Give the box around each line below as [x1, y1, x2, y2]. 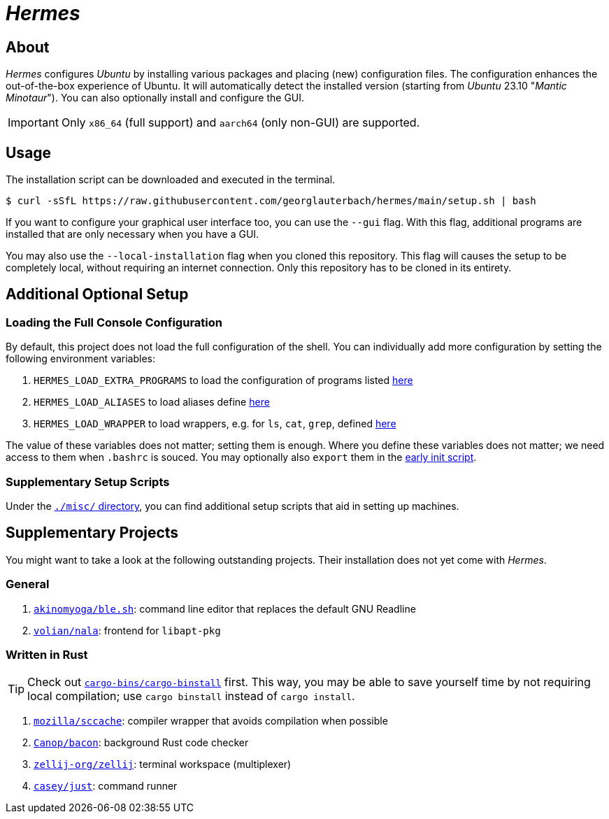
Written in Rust [6, 647, 88, 662]
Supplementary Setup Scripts [6, 474, 170, 489]
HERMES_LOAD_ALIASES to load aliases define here [34, 396, 270, 408]
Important [8, 115, 59, 130]
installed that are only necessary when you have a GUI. [6, 228, 259, 241]
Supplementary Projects [6, 524, 179, 542]
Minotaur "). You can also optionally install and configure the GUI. [6, 92, 305, 104]
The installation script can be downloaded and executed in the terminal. [6, 173, 336, 186]
